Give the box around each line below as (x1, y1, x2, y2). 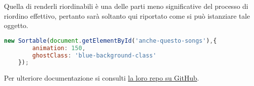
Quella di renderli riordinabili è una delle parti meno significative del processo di (4, 1, 249, 11)
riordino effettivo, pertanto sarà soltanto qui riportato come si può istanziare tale (4, 10, 250, 21)
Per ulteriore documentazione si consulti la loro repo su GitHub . (4, 73, 199, 83)
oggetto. (4, 20, 28, 30)
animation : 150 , (32, 44, 86, 52)
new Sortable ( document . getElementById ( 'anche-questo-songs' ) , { (4, 37, 217, 44)
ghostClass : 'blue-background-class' (32, 52, 156, 59)
